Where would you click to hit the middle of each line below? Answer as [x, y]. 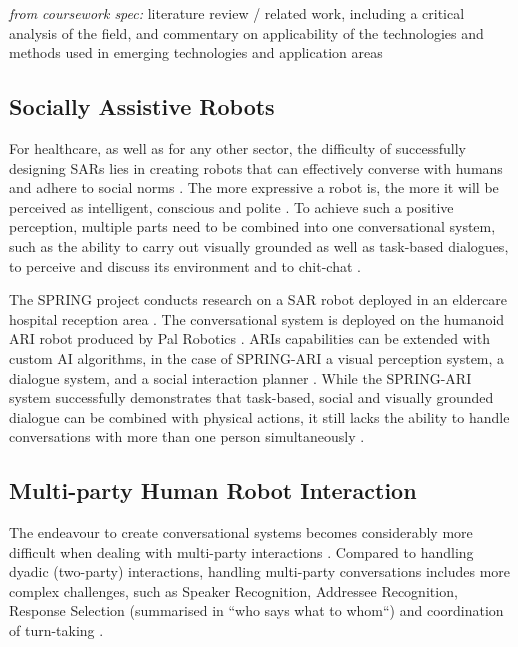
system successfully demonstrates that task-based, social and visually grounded [251, 397]
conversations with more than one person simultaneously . [187, 436]
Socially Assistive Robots [142, 106]
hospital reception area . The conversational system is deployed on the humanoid [257, 318]
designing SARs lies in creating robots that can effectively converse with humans [256, 167]
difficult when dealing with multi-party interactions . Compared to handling [241, 551]
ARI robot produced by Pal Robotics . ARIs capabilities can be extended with [249, 338]
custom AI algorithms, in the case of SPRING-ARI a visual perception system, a [257, 357]
